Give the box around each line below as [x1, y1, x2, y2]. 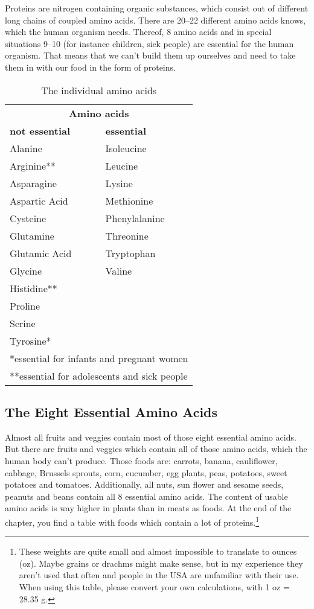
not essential [10, 123, 71, 138]
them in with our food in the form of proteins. [5, 60, 176, 73]
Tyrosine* [10, 333, 51, 348]
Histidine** [10, 281, 57, 295]
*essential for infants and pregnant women [10, 351, 188, 365]
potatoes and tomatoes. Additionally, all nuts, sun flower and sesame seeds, [5, 478, 284, 491]
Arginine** [10, 158, 56, 173]
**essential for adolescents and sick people [10, 368, 188, 383]
